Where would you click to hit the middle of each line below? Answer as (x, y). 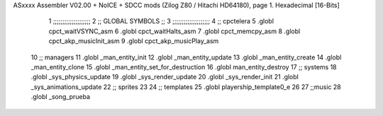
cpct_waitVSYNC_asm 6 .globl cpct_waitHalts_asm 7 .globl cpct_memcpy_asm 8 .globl (174, 31)
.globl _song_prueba (61, 97)
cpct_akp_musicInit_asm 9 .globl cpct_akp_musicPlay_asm (134, 41)
